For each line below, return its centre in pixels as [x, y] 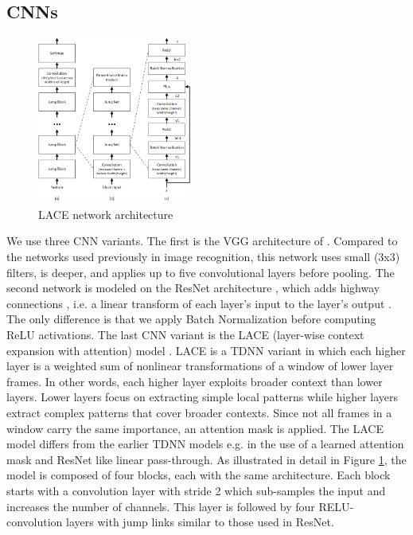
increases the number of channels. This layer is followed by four [161, 506]
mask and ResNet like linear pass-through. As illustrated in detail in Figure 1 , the [206, 459]
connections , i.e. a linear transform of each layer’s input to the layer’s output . [199, 303]
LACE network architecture [106, 214]
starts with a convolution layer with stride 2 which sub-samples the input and [196, 490]
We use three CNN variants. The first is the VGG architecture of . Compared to [202, 241]
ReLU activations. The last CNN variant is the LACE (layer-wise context [185, 335]
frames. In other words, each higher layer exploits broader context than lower [195, 381]
